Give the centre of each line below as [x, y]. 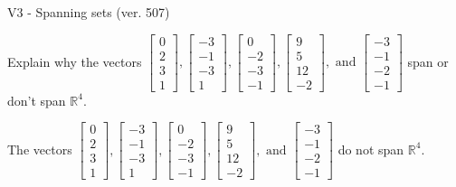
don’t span [37, 100]
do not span [371, 149]
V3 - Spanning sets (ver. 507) [89, 12]
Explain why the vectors [75, 61]
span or [428, 61]
